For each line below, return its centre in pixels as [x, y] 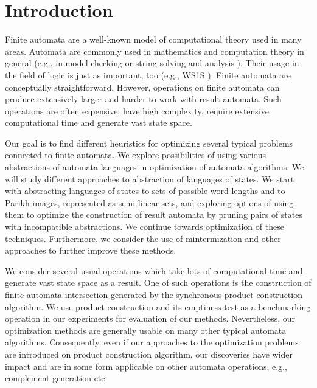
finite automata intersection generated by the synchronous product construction [154, 294]
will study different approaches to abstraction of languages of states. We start [150, 178]
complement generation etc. [56, 378]
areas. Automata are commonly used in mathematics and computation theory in [155, 51]
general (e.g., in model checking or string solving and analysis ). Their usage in [152, 63]
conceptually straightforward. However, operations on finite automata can [142, 87]
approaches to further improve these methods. [91, 250]
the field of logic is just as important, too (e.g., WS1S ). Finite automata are [148, 74]
